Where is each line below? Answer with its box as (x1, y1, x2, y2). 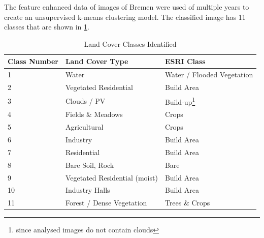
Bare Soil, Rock (65, 159, 114, 170)
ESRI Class (164, 56, 206, 67)
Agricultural (65, 122, 104, 132)
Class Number (8, 56, 58, 67)
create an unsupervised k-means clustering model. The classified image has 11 (4, 11, 246, 22)
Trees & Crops (164, 197, 210, 208)
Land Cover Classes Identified (84, 38, 177, 49)
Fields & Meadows (65, 109, 123, 120)
